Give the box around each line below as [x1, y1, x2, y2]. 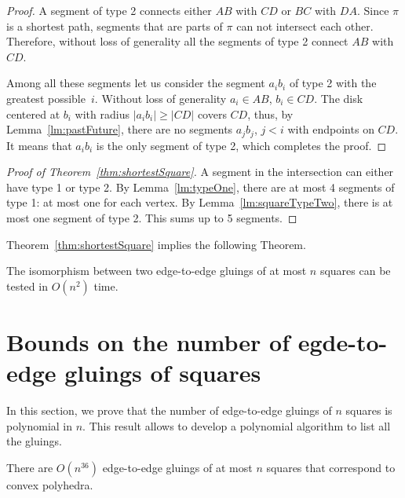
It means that [6, 137, 72, 153]
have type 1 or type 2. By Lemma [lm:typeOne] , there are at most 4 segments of [6, 178, 395, 195]
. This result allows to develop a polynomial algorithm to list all [82, 417, 391, 434]
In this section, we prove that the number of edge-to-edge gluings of [6, 402, 332, 419]
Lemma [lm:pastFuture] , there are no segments [6, 121, 233, 137]
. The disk [314, 90, 363, 106]
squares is [345, 402, 392, 419]
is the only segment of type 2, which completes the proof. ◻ [96, 137, 387, 153]
